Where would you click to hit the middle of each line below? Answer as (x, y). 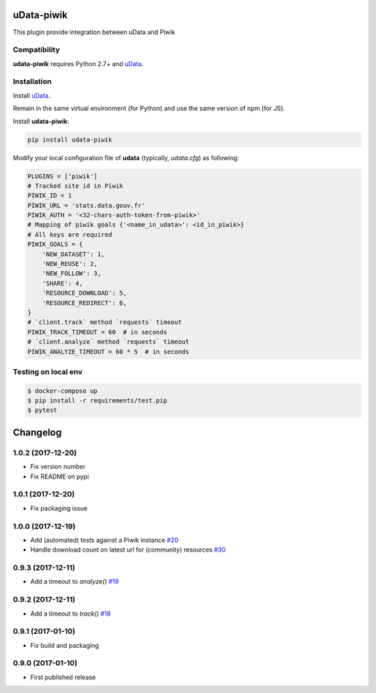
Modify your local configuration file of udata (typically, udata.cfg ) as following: (126, 157)
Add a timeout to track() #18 (71, 614)
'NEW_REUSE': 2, (70, 264)
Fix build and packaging (64, 645)
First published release (63, 677)
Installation (32, 81)
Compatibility (37, 50)
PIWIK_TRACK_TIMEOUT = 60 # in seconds (97, 332)
